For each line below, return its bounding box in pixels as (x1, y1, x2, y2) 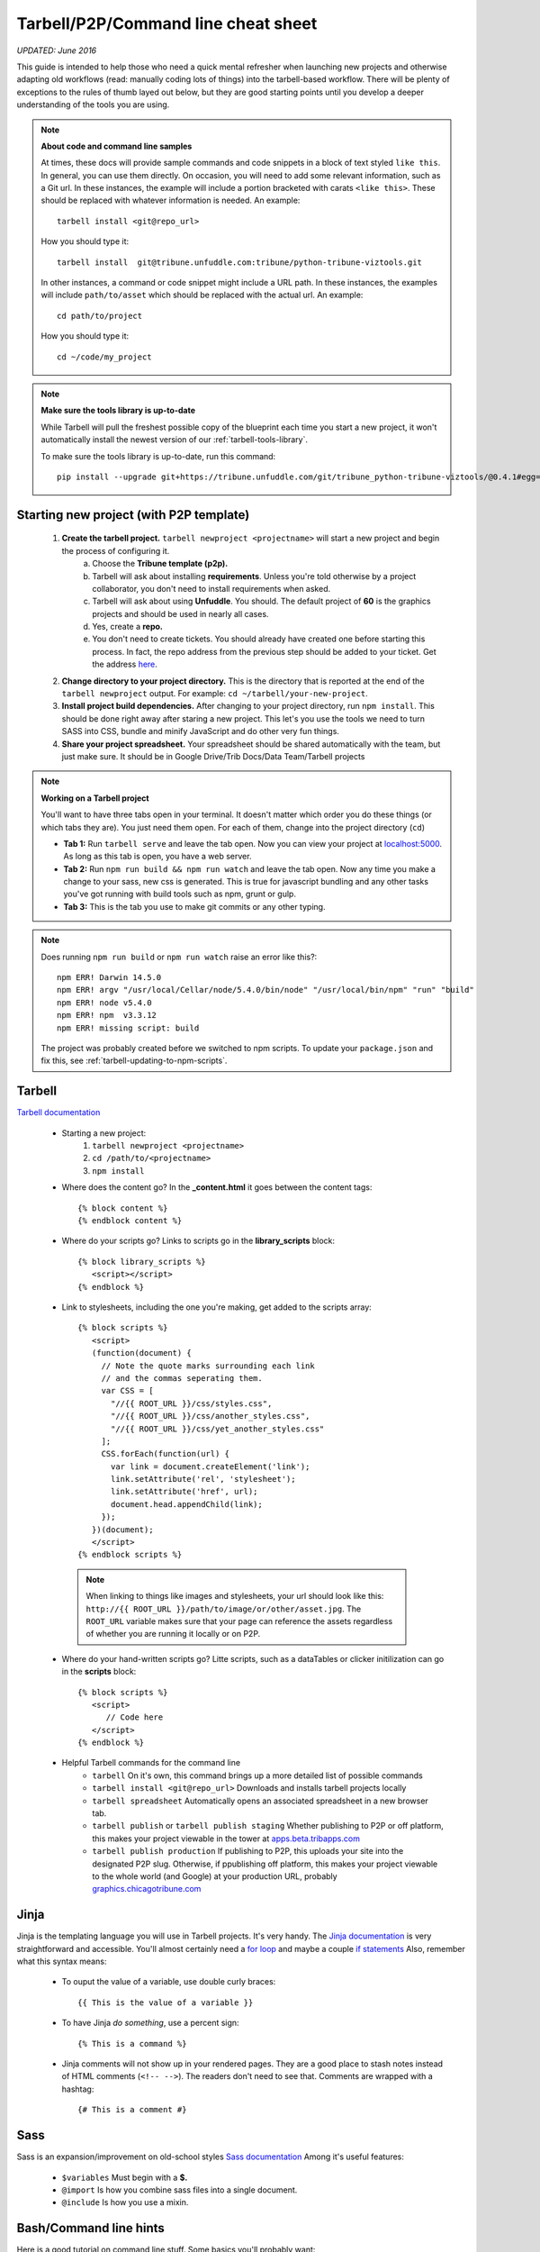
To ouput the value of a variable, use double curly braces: (61, 1976, 276, 1987)
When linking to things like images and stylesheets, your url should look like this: (85, 1591, 384, 1602)
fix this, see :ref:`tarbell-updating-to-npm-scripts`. (40, 1055, 228, 1067)
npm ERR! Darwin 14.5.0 (57, 973, 162, 983)
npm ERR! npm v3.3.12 (57, 1010, 157, 1021)
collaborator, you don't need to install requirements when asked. (92, 583, 331, 594)
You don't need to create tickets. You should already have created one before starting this (92, 633, 426, 644)
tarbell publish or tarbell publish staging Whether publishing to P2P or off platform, (92, 1821, 445, 1831)
